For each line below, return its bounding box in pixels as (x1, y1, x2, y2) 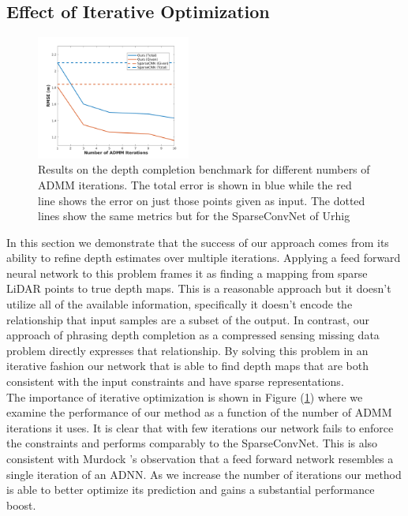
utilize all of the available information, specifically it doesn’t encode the (6, 296, 353, 312)
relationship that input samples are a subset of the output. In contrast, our (6, 311, 369, 327)
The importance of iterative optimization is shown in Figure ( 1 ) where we (6, 388, 363, 405)
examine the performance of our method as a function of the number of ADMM (6, 404, 392, 421)
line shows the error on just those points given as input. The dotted (38, 192, 365, 208)
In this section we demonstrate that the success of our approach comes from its (6, 234, 389, 250)
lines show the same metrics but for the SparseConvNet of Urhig (38, 208, 350, 224)
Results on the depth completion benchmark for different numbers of (38, 161, 370, 178)
